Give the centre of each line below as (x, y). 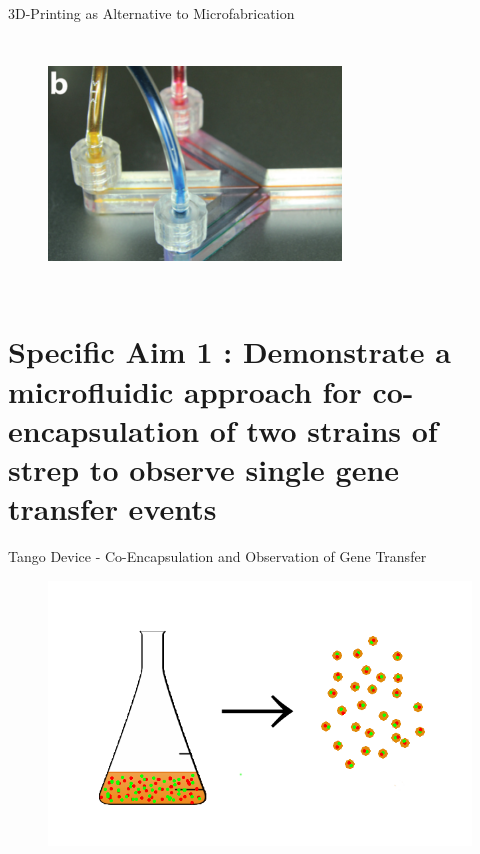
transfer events (112, 508)
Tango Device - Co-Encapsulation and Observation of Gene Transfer (217, 556)
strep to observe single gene (204, 468)
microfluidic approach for (185, 390)
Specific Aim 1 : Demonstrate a (229, 351)
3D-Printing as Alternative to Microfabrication (151, 13)
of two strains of (323, 429)
